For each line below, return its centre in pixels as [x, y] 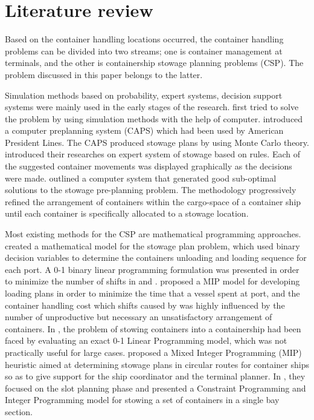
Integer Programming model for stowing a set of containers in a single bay [142, 400]
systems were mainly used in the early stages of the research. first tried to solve [152, 107]
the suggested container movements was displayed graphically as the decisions [149, 166]
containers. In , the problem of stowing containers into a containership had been [153, 328]
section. [19, 411]
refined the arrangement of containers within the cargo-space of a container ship [153, 201]
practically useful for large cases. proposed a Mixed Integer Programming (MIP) [153, 352]
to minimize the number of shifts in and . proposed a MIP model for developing [152, 281]
